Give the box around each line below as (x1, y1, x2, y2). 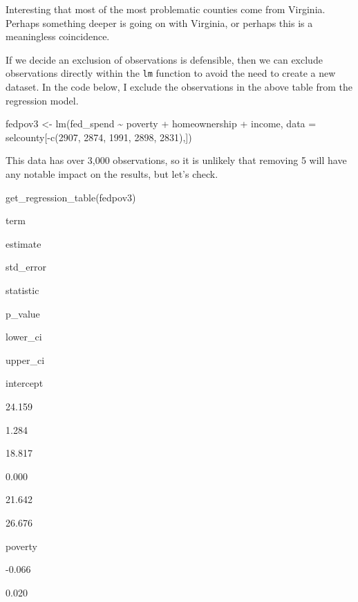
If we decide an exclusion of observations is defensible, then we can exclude (6, 52, 323, 66)
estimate (6, 236, 41, 250)
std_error (6, 259, 46, 274)
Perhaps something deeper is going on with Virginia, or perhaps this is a (6, 15, 313, 30)
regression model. (6, 93, 79, 107)
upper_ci (6, 352, 45, 367)
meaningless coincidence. (6, 29, 110, 44)
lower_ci (6, 329, 42, 344)
